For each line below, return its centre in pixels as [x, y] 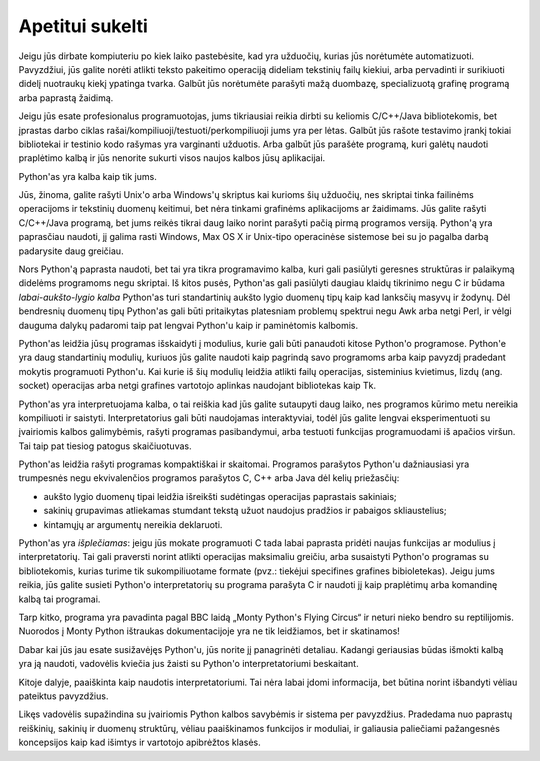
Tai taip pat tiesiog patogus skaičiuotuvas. [105, 446]
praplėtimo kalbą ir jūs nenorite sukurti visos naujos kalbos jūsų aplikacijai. [172, 158]
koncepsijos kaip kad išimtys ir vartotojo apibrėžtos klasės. [139, 742]
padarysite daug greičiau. [71, 251]
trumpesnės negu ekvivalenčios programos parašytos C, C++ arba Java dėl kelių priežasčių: [209, 478]
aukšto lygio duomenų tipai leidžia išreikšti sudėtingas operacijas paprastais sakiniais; [220, 496]
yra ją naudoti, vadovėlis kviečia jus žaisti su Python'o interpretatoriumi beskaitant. [188, 664]
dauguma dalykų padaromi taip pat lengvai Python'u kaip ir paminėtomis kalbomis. [188, 325]
